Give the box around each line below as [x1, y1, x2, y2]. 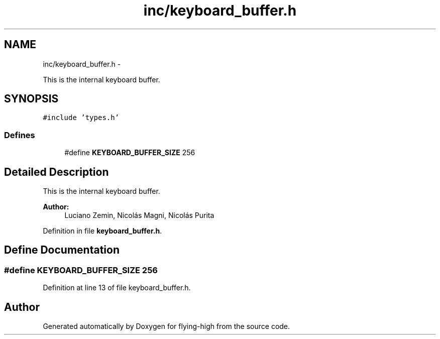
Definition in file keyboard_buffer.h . [43, 227, 162, 236]
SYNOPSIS [4, 92, 59, 105]
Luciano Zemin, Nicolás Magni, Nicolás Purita [64, 211, 214, 220]
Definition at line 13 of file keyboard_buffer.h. [43, 283, 191, 292]
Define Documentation [4, 244, 120, 257]
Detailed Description [4, 165, 109, 178]
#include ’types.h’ [43, 114, 120, 122]
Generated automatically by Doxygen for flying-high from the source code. [43, 322, 290, 331]
